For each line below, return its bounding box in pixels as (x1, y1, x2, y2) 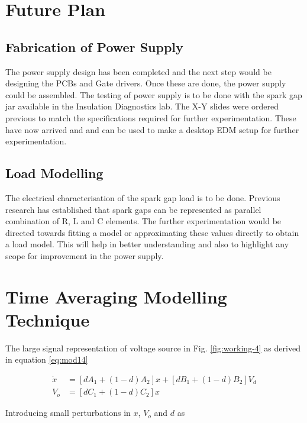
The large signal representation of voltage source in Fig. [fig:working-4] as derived (5, 341, 300, 354)
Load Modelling (5, 164, 104, 182)
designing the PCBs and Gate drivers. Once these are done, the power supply (5, 77, 286, 89)
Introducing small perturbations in (5, 406, 131, 419)
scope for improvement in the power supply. (5, 249, 164, 261)
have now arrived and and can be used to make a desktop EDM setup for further (5, 123, 299, 135)
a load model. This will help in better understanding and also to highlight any (5, 238, 289, 250)
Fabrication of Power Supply (5, 37, 183, 56)
